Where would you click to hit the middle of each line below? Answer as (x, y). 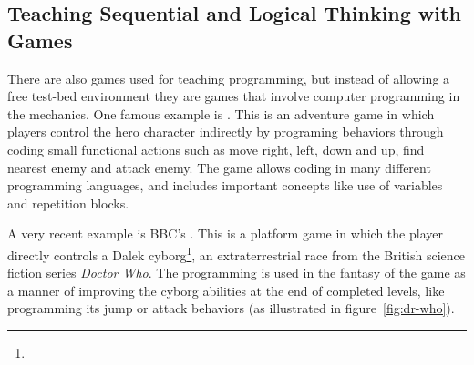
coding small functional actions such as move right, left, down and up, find (216, 149)
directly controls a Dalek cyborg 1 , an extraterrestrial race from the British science (236, 253)
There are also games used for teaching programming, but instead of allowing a (229, 78)
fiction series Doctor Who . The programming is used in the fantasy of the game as (237, 273)
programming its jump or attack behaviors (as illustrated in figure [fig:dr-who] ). (231, 308)
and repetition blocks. (68, 203)
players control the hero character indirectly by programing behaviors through (226, 132)
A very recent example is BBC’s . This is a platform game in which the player (225, 233)
